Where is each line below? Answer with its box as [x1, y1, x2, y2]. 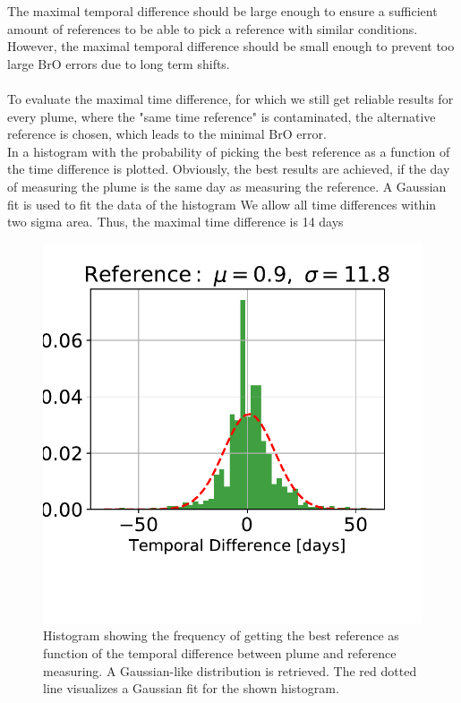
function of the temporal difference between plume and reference [43, 643, 397, 662]
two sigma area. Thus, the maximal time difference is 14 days [7, 212, 344, 231]
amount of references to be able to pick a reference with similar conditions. [7, 19, 418, 38]
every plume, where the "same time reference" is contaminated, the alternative [7, 107, 436, 125]
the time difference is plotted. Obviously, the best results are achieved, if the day [7, 159, 450, 178]
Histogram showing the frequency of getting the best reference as [43, 626, 399, 645]
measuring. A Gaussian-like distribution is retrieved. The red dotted [43, 661, 417, 680]
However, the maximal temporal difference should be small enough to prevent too [7, 37, 455, 56]
